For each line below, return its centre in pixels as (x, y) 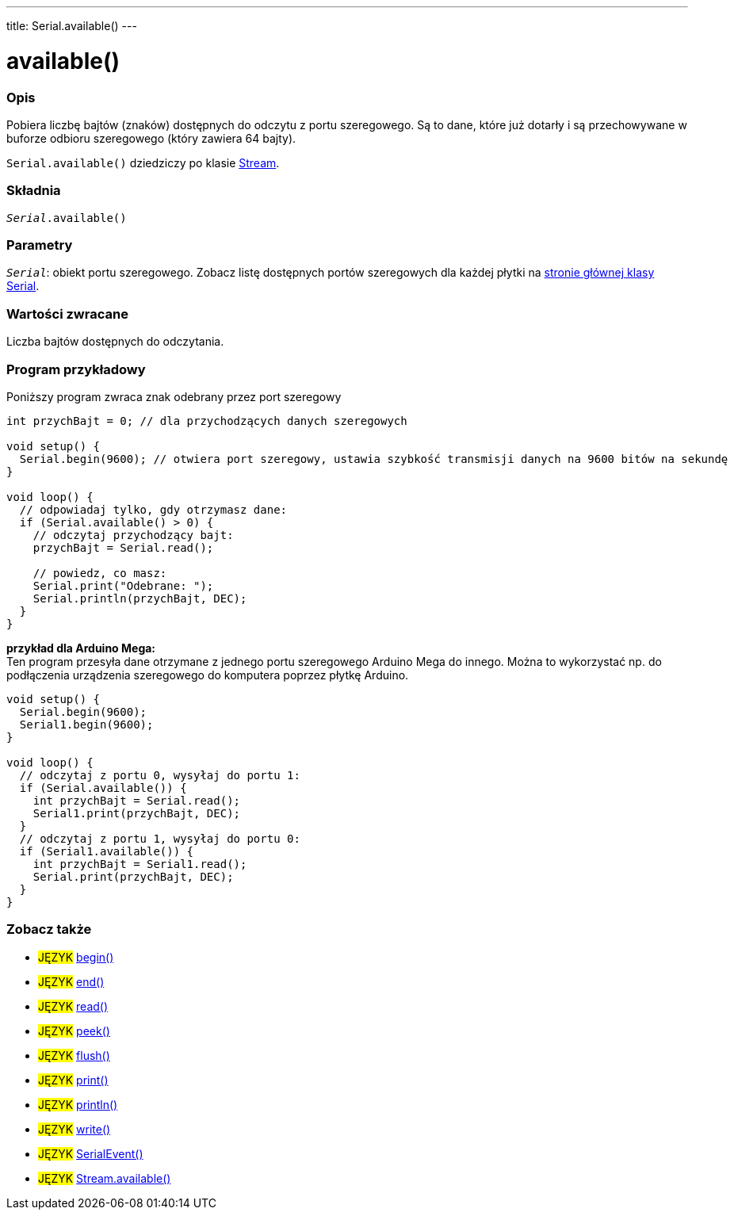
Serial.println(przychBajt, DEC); (140, 598)
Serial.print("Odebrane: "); (123, 585)
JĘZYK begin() (76, 957)
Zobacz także (49, 929)
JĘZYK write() (75, 1129)
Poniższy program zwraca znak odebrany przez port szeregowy (174, 396)
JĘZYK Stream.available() (105, 1178)
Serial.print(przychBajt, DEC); (133, 876)
